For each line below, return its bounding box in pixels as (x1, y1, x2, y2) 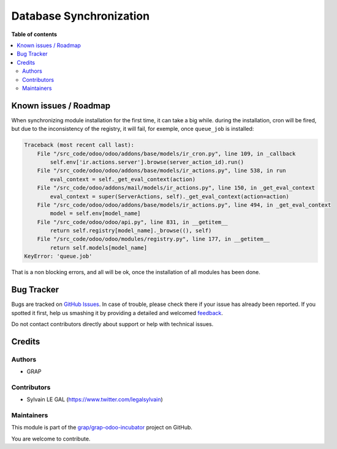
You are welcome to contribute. (11, 435, 91, 442)
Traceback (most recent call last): (24, 141, 135, 149)
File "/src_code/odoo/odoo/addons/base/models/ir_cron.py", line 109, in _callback (37, 150, 296, 157)
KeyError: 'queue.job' (24, 253, 93, 260)
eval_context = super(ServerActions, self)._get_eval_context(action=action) (50, 193, 289, 200)
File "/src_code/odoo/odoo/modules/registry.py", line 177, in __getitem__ (37, 236, 270, 243)
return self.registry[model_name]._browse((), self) (50, 227, 212, 234)
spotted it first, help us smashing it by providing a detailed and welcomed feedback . (11, 309, 224, 316)
